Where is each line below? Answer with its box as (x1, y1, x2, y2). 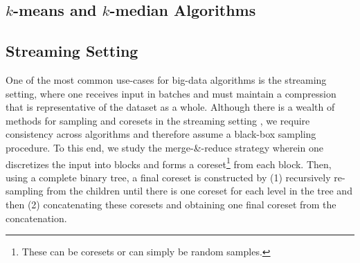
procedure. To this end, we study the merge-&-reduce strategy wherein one (6, 140, 323, 154)
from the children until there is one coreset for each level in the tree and (46, 183, 352, 198)
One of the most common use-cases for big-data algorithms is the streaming (6, 72, 327, 87)
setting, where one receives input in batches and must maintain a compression (6, 86, 336, 100)
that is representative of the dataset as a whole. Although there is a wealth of (6, 100, 335, 114)
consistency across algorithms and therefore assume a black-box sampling (6, 127, 316, 141)
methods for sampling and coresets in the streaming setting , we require (6, 113, 310, 127)
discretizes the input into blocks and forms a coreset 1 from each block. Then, (6, 154, 332, 171)
